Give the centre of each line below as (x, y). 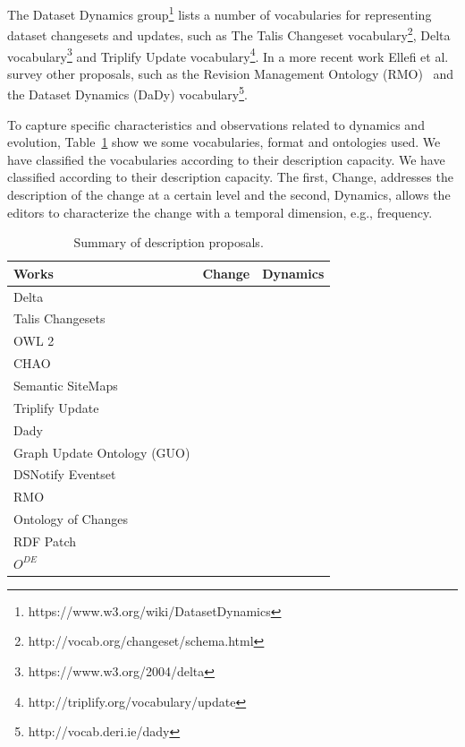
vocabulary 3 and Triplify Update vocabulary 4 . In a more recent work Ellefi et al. (228, 55)
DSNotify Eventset (65, 474)
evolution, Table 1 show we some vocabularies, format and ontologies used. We (224, 142)
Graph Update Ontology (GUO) (102, 452)
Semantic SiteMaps (66, 385)
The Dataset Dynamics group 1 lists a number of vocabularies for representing (220, 13)
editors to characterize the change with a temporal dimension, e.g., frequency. (220, 212)
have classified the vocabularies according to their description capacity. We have (226, 159)
